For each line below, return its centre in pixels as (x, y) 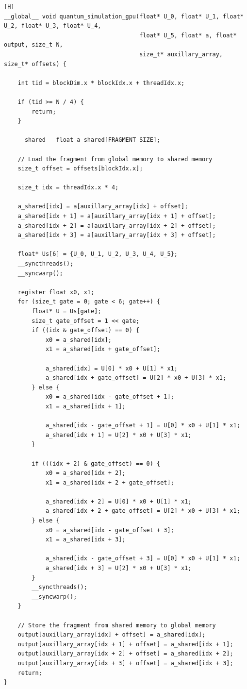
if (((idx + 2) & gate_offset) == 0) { (96, 463)
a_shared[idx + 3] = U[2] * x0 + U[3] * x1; (118, 568)
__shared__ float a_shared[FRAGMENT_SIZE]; (89, 140)
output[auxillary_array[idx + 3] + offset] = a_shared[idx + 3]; (125, 663)
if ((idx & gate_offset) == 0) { (86, 330)
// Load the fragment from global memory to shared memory (115, 159)
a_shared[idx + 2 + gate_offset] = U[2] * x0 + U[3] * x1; (143, 511)
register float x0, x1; (56, 292)
